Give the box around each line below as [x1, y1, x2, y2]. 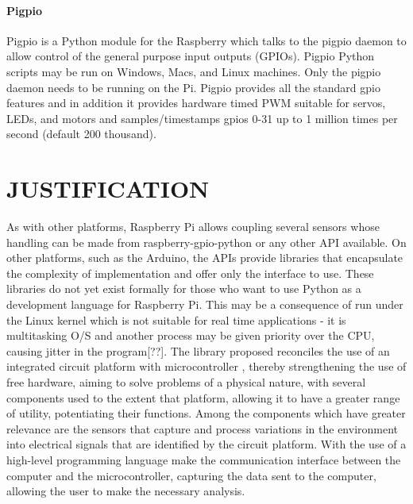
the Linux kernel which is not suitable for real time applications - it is [6, 311, 346, 328]
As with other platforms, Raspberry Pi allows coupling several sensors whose [6, 218, 380, 235]
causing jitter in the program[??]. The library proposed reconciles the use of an [6, 342, 390, 359]
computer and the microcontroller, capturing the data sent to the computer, [6, 467, 376, 483]
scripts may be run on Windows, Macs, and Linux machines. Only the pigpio [6, 63, 381, 79]
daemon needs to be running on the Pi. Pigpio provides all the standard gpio [6, 79, 380, 95]
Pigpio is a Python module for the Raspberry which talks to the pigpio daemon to [6, 32, 407, 48]
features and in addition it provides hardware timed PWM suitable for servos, [6, 94, 386, 111]
